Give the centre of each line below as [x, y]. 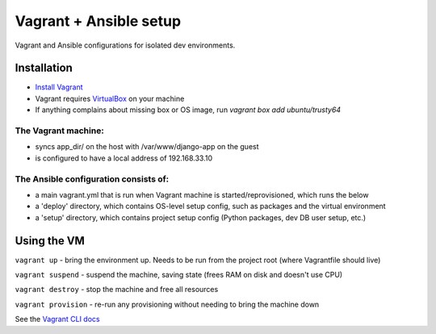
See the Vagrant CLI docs [57, 319]
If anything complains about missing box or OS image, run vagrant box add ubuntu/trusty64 [188, 110]
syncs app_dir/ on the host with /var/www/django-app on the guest [147, 147]
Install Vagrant [59, 87]
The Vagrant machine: [59, 131]
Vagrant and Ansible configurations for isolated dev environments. [125, 45]
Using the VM [50, 241]
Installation [44, 68]
